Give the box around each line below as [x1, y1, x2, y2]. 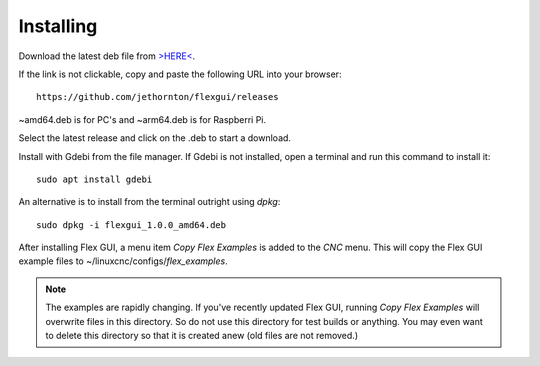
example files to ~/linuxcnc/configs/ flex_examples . [18, 255, 229, 267]
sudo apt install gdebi [36, 173, 153, 185]
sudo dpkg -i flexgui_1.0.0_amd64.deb [36, 219, 227, 230]
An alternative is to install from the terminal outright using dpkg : [18, 196, 281, 208]
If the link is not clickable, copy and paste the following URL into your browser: [18, 68, 342, 80]
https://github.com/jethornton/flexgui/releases [36, 91, 279, 103]
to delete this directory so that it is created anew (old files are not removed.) [45, 330, 359, 342]
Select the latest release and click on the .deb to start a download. [18, 132, 292, 144]
